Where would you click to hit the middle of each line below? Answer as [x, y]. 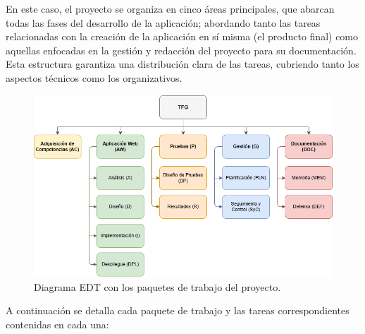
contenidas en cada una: [57, 324]
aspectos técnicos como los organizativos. [94, 77]
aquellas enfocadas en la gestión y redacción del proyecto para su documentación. [181, 50]
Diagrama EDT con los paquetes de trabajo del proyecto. [157, 286]
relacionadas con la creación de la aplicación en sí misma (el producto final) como [182, 36]
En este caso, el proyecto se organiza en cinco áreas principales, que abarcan [170, 8]
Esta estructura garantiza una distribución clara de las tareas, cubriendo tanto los [182, 64]
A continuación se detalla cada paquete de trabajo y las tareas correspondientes [178, 310]
